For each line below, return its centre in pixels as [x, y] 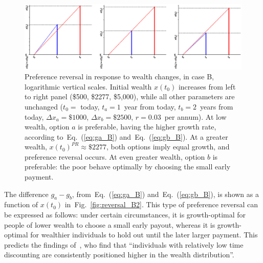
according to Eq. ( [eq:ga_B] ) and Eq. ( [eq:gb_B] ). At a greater [126, 136]
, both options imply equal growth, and [168, 147]
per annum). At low [195, 116]
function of [21, 204]
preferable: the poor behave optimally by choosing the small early [128, 167]
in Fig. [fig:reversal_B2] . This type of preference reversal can [161, 204]
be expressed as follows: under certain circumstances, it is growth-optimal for [125, 215]
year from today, [150, 106]
